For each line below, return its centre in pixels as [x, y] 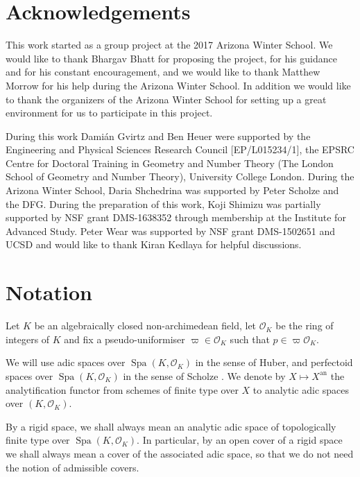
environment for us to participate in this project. [109, 113]
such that [250, 339]
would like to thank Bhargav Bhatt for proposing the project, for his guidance [171, 58]
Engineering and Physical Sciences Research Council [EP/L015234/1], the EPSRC [180, 149]
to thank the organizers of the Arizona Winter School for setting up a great [166, 99]
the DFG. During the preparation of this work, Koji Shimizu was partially [163, 203]
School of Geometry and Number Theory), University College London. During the [180, 176]
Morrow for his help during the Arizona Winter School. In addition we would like [178, 85]
